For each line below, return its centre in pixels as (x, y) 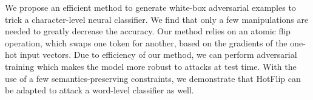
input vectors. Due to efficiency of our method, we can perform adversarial (158, 55)
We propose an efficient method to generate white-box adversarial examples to (150, 7)
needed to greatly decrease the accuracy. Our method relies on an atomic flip (148, 31)
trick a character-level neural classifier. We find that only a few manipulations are (157, 19)
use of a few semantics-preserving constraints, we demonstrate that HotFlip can (153, 78)
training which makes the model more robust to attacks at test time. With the (151, 66)
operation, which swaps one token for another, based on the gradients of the (146, 42)
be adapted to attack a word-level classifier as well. (99, 90)
